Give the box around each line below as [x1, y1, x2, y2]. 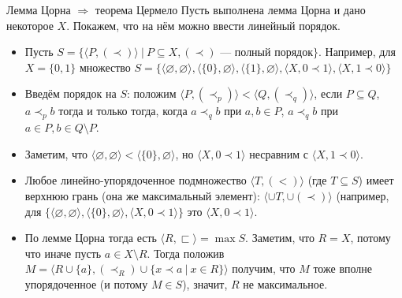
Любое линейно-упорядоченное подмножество [24, 172, 247, 188]
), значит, [182, 275, 228, 292]
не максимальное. [243, 275, 328, 292]
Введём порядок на [24, 85, 117, 102]
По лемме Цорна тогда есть [24, 229, 157, 246]
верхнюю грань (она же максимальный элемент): [24, 187, 260, 203]
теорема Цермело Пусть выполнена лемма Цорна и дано [95, 2, 366, 17]
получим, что [232, 260, 296, 277]
